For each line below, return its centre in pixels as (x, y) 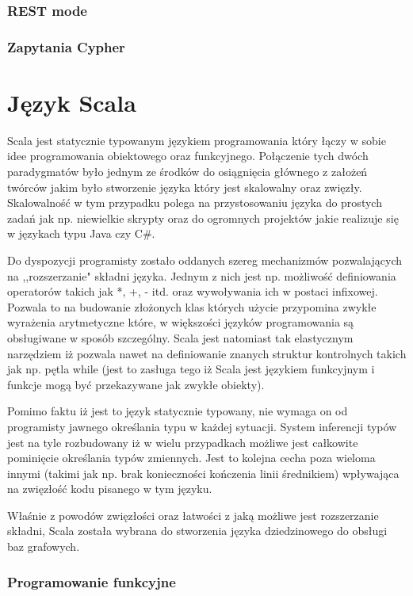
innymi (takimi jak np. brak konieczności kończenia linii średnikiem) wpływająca (203, 473)
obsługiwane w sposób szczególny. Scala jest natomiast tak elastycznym (180, 337)
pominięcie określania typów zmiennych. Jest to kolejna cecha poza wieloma (191, 458)
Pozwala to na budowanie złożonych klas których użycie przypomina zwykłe (192, 306)
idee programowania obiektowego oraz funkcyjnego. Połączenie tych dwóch (188, 156)
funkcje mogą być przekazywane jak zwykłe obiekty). (136, 384)
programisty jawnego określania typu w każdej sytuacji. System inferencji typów (202, 426)
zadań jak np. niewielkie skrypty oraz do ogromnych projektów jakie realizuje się (203, 218)
